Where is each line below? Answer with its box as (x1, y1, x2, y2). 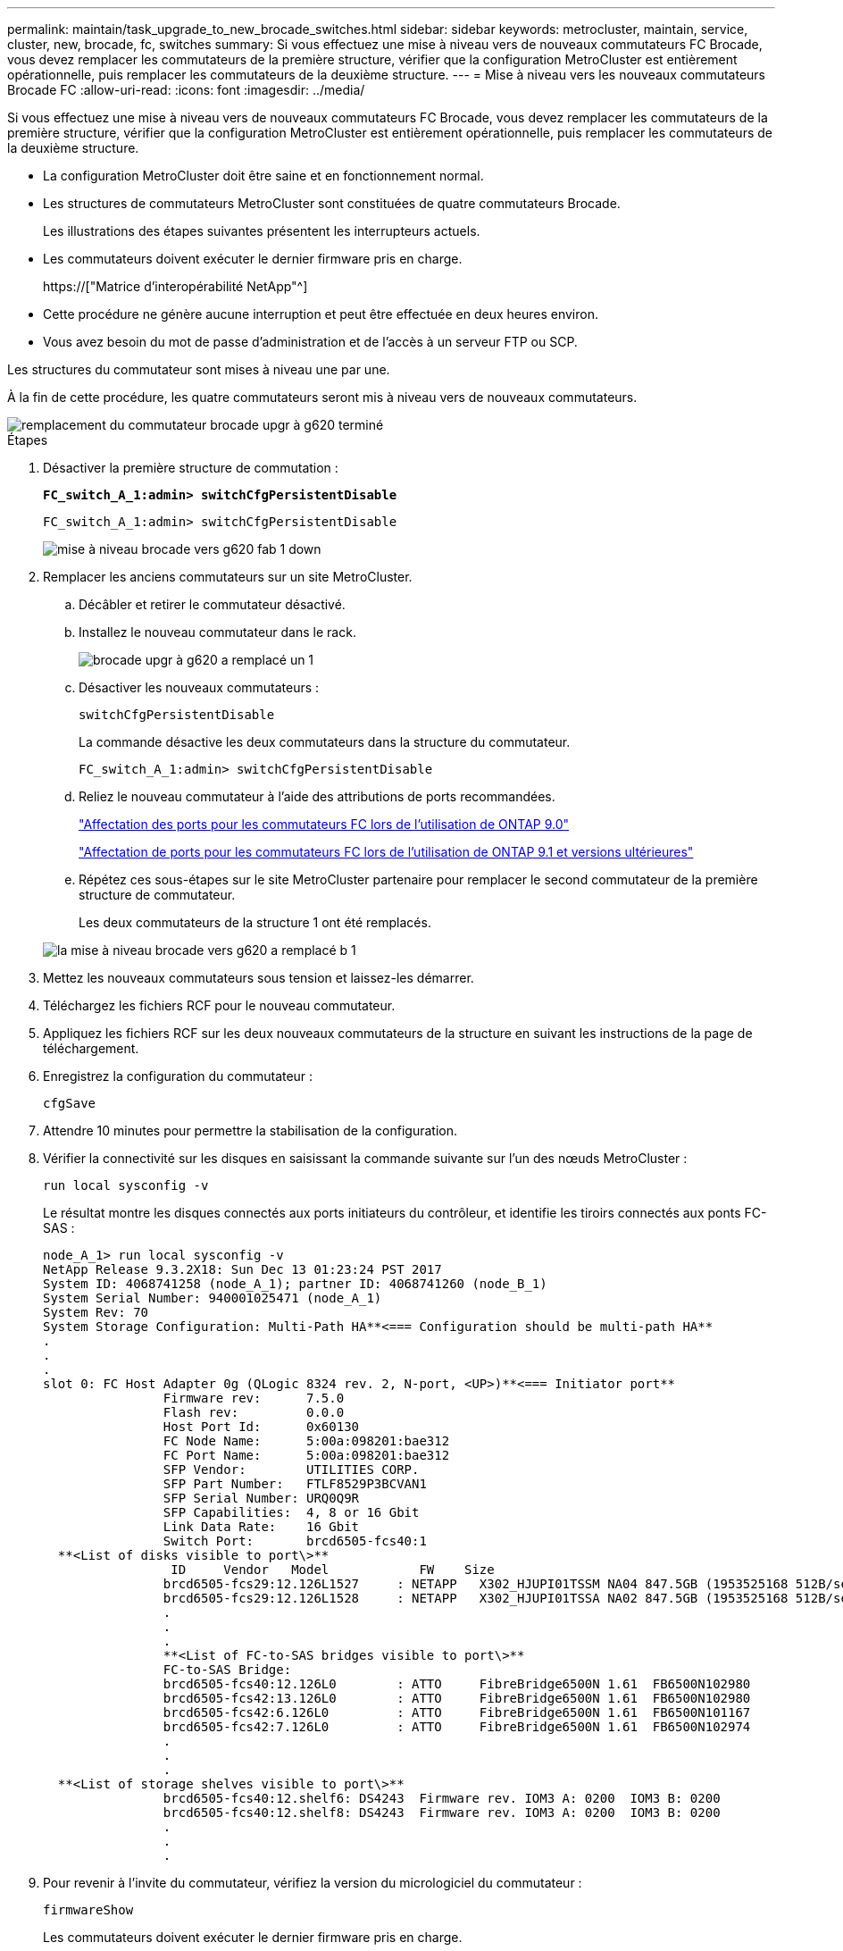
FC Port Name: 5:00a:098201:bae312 (163, 1448, 450, 1462)
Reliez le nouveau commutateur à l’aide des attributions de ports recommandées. (79, 789, 555, 804)
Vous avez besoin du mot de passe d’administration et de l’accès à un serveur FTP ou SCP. (43, 334, 578, 349)
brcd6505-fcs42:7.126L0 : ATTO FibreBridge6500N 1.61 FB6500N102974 (163, 1720, 751, 1734)
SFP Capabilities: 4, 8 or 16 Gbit (163, 1505, 420, 1520)
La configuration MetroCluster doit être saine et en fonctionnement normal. (43, 168, 484, 183)
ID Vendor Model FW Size (171, 1562, 495, 1577)
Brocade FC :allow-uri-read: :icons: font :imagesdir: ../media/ (7, 82, 365, 97)
